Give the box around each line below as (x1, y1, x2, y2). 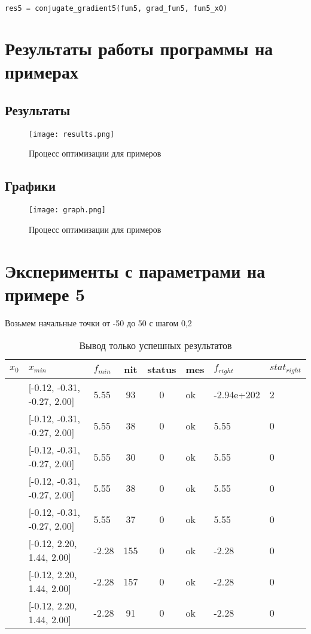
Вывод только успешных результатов (79, 338, 232, 353)
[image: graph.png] (29, 206, 106, 215)
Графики (5, 176, 56, 195)
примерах (5, 59, 78, 84)
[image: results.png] (29, 130, 115, 139)
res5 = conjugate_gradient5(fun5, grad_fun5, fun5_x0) (5, 4, 228, 13)
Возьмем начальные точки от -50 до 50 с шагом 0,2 (5, 316, 192, 329)
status (147, 362, 176, 377)
